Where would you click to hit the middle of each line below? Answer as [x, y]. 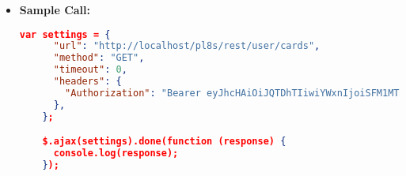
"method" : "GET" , [99, 58]
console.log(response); [116, 154]
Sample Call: [55, 9]
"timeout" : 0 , [90, 70]
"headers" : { [87, 82]
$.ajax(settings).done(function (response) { [164, 142]
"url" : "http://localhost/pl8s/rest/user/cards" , [187, 46]
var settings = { [65, 34]
